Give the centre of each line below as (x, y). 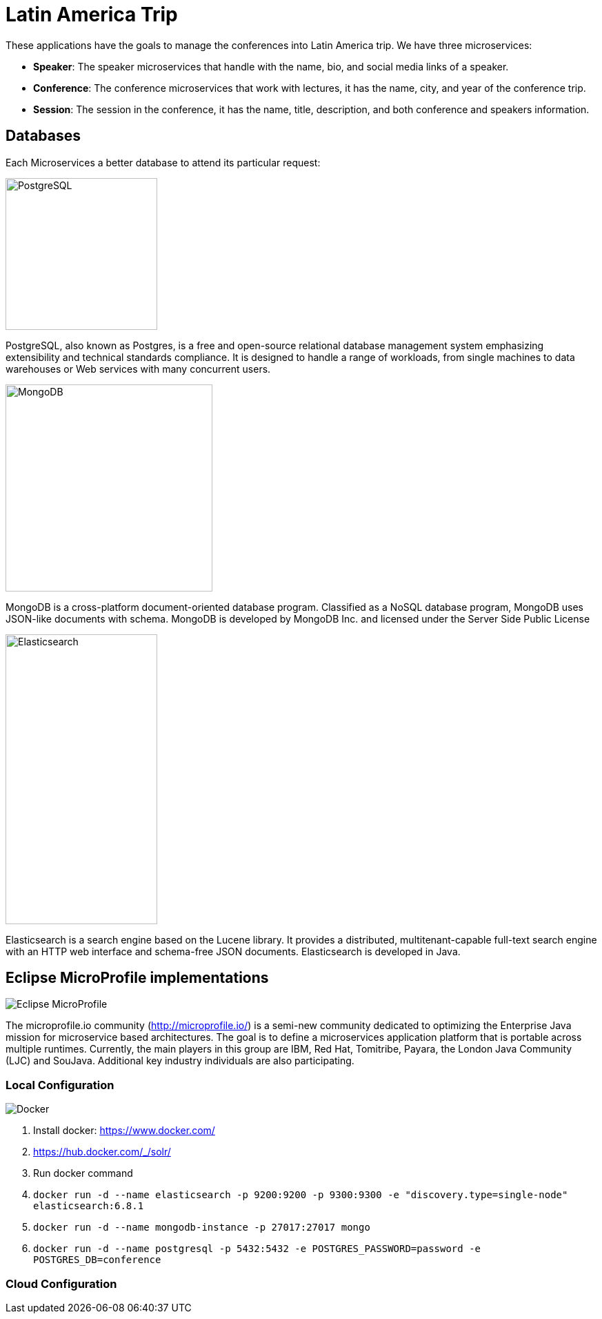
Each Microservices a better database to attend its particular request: (163, 162)
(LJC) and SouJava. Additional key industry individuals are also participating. (180, 1061)
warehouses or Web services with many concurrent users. (138, 369)
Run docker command (83, 1173)
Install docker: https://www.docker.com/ (124, 1131)
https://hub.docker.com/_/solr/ (102, 1152)
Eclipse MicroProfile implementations (137, 978)
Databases (43, 136)
